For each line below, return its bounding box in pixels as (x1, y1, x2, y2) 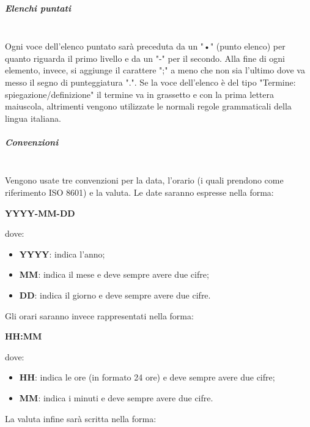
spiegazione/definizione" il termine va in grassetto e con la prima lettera (5, 87, 274, 100)
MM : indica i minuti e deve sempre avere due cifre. (19, 392, 213, 404)
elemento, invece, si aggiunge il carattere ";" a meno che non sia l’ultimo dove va (5, 64, 305, 76)
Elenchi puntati (5, 1, 71, 14)
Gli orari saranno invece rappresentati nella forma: (5, 309, 194, 322)
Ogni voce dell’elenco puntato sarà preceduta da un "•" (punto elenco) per (5, 40, 286, 53)
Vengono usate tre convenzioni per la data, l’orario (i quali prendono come (5, 174, 284, 187)
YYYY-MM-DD (5, 206, 75, 219)
